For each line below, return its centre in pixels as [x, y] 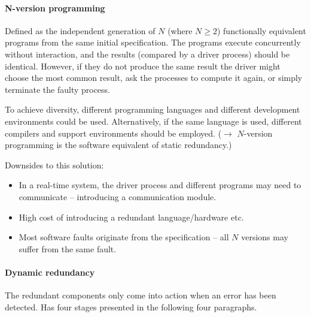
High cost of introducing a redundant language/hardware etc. [131, 217]
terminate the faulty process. [58, 89]
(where [180, 30]
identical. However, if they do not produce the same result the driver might [143, 66]
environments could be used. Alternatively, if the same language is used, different [153, 121]
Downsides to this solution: [54, 164]
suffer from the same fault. [68, 248]
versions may [265, 237]
